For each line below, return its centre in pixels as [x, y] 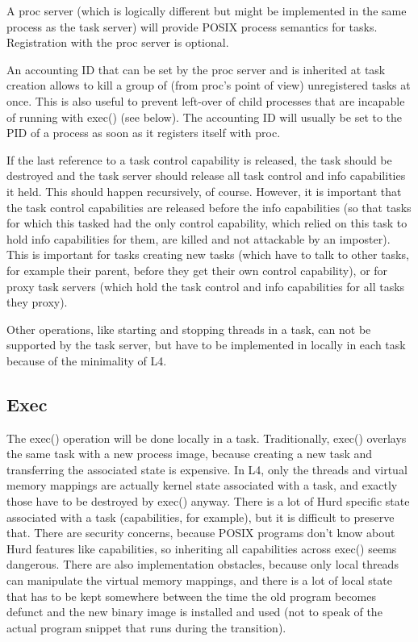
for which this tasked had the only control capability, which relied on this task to [207, 223]
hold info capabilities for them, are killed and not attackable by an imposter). [199, 238]
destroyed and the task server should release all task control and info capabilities [206, 175]
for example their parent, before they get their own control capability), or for [197, 270]
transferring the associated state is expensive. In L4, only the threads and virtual [207, 469]
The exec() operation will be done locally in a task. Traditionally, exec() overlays [207, 438]
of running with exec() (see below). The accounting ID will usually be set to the [205, 117]
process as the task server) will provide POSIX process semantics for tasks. [192, 26]
